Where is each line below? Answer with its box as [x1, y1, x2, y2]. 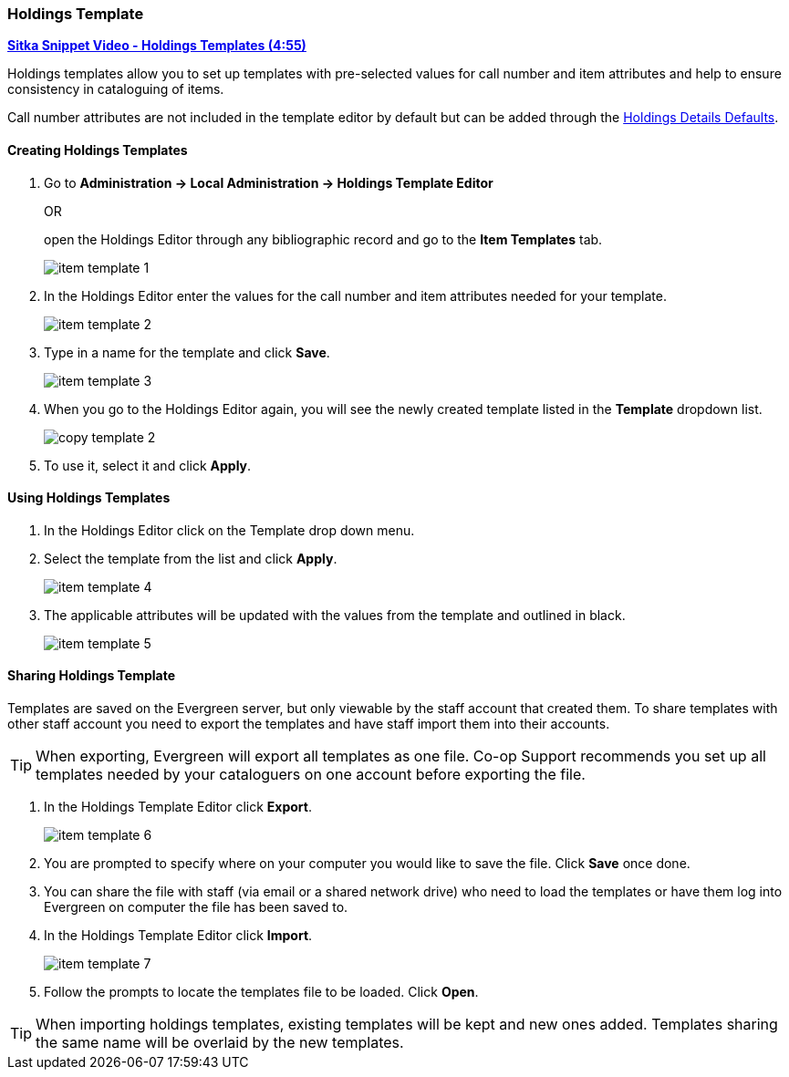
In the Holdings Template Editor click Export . [44, 799, 313, 815]
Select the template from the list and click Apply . [44, 550, 337, 566]
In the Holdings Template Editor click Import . [44, 927, 313, 944]
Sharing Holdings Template [7, 668, 176, 684]
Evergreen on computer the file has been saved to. [44, 899, 348, 916]
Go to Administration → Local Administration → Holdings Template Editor [44, 174, 493, 191]
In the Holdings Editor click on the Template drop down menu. [44, 522, 415, 538]
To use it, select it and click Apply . [44, 457, 252, 473]
